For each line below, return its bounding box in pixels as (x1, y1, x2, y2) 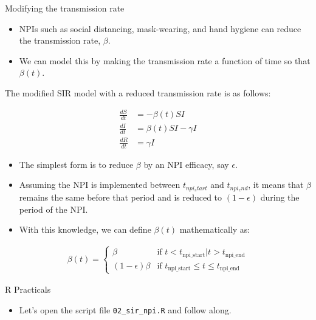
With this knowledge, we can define (19, 223, 151, 236)
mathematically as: (179, 223, 250, 236)
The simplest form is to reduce (19, 158, 134, 170)
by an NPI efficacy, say (143, 158, 229, 170)
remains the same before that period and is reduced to (19, 191, 222, 204)
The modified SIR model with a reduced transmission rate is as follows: (5, 86, 271, 99)
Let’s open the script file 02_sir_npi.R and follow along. (19, 304, 232, 316)
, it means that (248, 178, 304, 191)
